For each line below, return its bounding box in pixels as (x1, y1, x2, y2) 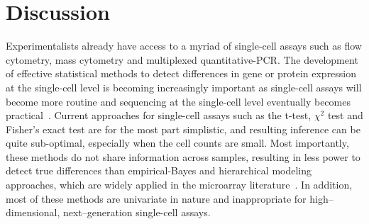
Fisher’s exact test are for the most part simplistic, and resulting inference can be (6, 121, 360, 136)
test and (327, 108, 363, 123)
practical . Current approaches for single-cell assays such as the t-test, (6, 108, 312, 123)
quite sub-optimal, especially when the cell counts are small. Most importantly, (6, 135, 349, 150)
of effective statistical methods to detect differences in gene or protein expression (6, 66, 357, 81)
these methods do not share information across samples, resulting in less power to (6, 149, 360, 164)
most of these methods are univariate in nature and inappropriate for (6, 191, 307, 206)
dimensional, (6, 205, 60, 220)
